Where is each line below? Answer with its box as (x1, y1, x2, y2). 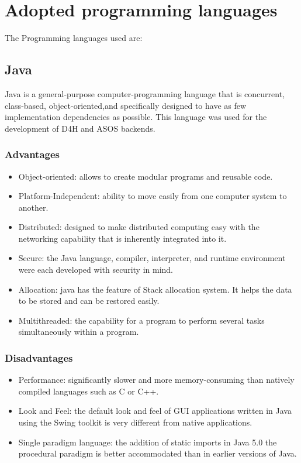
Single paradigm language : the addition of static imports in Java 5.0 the (18, 435, 277, 448)
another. (18, 201, 49, 213)
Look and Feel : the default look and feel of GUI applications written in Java (18, 404, 292, 417)
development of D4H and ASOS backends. (5, 122, 155, 134)
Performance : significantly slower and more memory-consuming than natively (18, 373, 295, 386)
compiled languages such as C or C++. (18, 385, 159, 397)
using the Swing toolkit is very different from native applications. (18, 416, 252, 428)
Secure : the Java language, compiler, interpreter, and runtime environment (18, 252, 286, 264)
